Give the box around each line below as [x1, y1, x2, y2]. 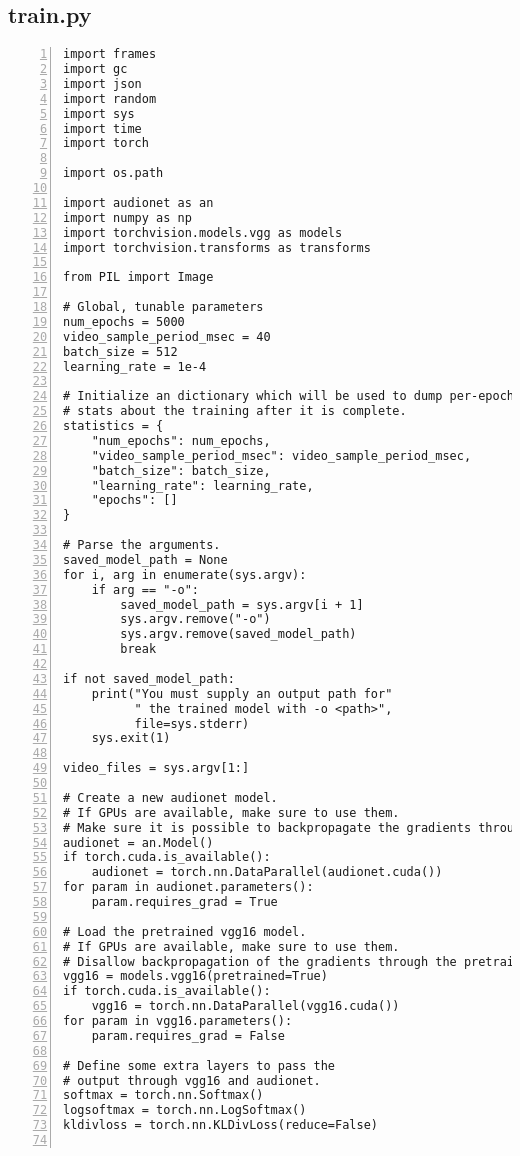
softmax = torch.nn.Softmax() [63, 1088, 264, 1103]
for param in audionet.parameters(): [63, 880, 314, 895]
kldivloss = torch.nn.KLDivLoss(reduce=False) [63, 1118, 378, 1133]
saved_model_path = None [63, 552, 228, 567]
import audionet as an [63, 195, 214, 210]
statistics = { [63, 419, 164, 434]
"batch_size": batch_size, [91, 463, 271, 478]
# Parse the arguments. [63, 538, 221, 553]
